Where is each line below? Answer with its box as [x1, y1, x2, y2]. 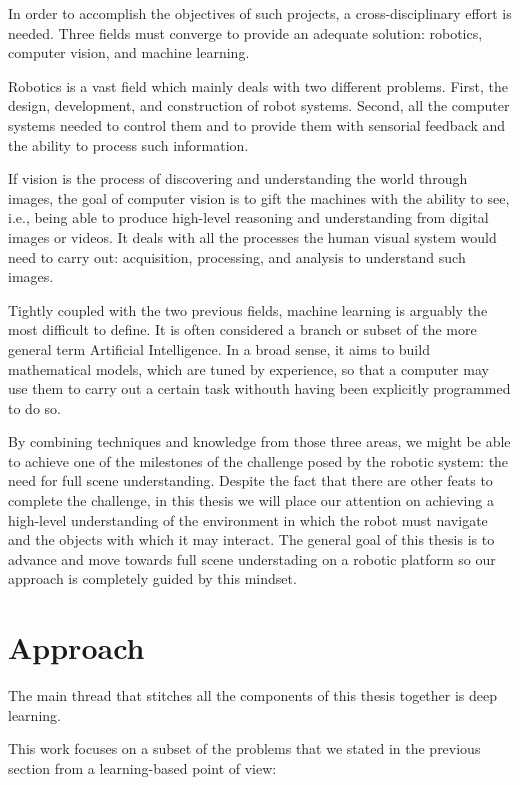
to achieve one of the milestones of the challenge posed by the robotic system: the [8, 450, 509, 471]
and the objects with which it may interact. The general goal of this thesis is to [8, 529, 495, 550]
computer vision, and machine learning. [8, 42, 250, 63]
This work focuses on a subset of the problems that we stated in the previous [8, 738, 481, 759]
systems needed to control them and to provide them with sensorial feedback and [8, 114, 506, 135]
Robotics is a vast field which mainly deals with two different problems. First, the [8, 75, 508, 96]
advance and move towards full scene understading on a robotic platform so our [8, 548, 496, 569]
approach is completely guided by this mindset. [8, 568, 297, 589]
